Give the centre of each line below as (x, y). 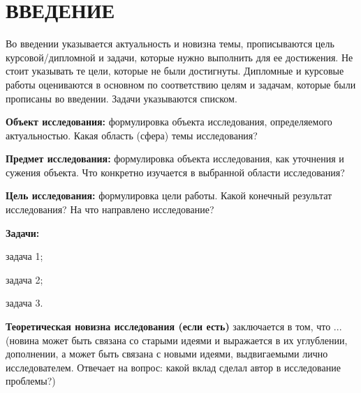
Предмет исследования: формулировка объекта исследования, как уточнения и (175, 159)
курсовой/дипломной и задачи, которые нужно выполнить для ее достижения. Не (179, 57)
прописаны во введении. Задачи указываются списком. (121, 98)
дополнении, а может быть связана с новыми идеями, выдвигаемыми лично (167, 354)
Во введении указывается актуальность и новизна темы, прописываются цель (170, 44)
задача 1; (24, 256)
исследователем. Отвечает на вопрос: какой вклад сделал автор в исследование (173, 367)
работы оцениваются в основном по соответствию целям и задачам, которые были (181, 84)
